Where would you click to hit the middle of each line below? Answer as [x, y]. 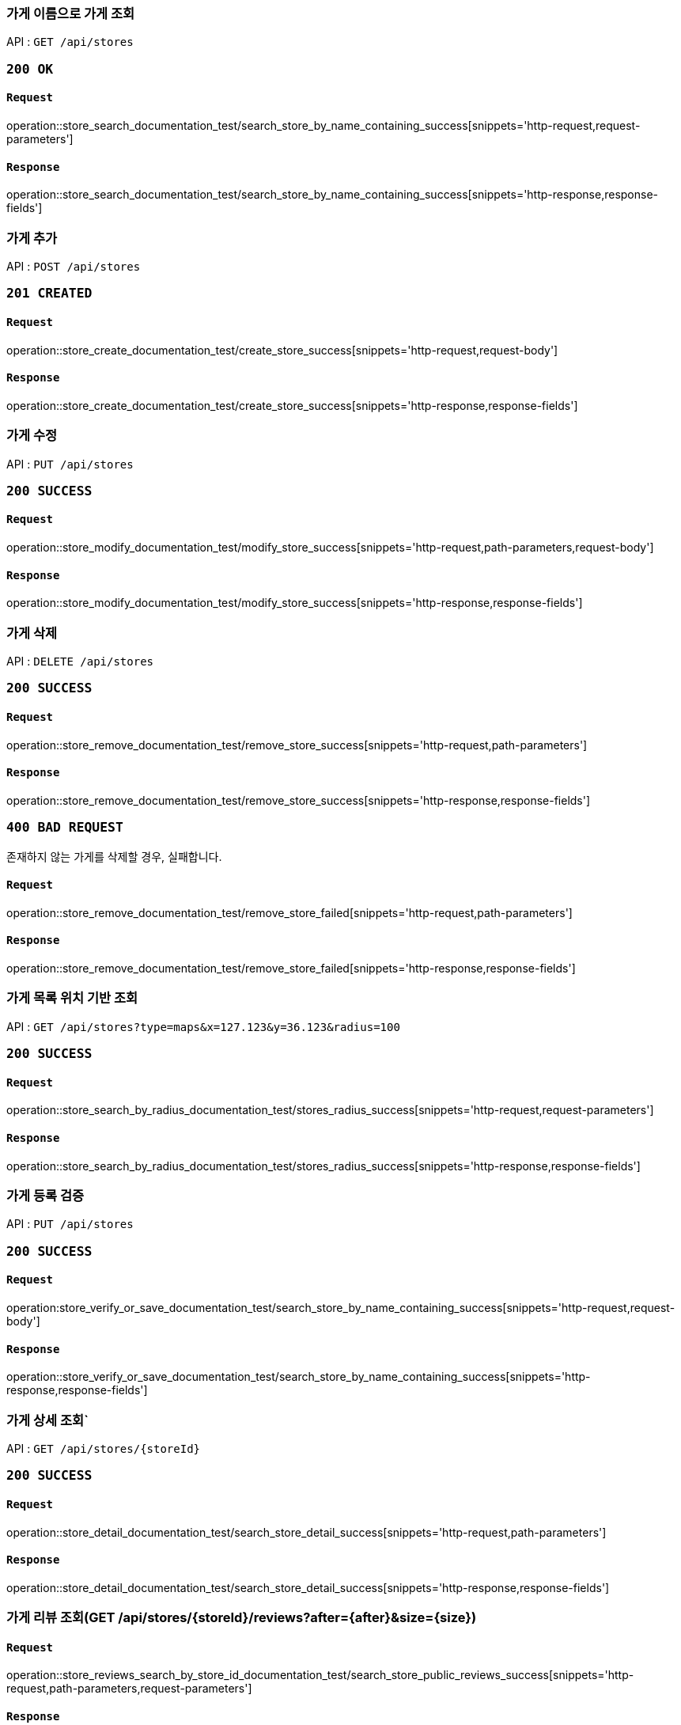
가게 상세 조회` [48, 1420]
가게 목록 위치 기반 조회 [72, 998]
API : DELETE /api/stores [80, 662]
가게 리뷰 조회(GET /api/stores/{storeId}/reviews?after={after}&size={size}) [242, 1618]
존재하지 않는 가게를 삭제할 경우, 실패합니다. [114, 856]
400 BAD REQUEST [65, 828]
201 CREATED [49, 294]
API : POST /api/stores [74, 266]
